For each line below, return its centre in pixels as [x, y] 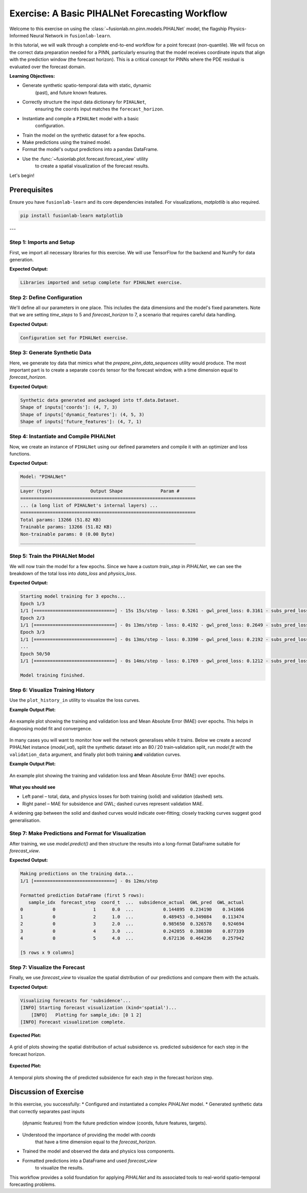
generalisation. [25, 820]
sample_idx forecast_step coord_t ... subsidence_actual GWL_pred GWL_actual [136, 903]
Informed [19, 35]
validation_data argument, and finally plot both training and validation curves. [95, 754]
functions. [20, 454]
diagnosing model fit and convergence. [51, 728]
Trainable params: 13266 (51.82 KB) [66, 527]
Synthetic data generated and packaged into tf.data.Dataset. [100, 400]
